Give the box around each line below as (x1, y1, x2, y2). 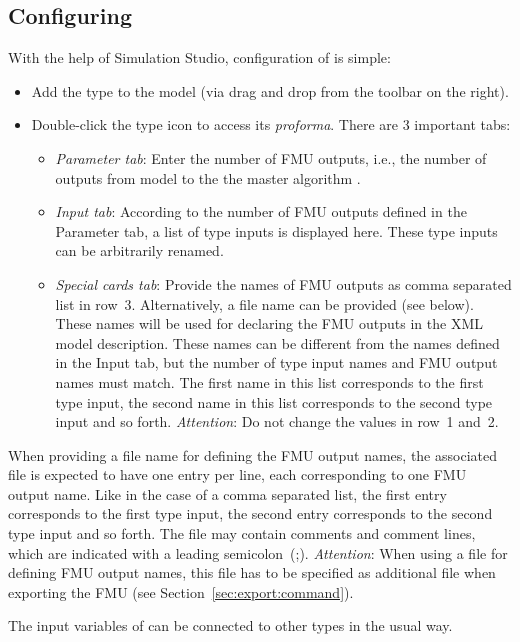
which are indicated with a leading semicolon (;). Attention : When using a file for (8, 542, 508, 563)
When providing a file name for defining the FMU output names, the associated (8, 444, 497, 465)
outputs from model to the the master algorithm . (55, 167, 361, 188)
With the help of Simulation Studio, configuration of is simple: (8, 47, 391, 68)
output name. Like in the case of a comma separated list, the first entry (8, 483, 447, 504)
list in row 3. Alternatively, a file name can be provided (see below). (55, 293, 474, 314)
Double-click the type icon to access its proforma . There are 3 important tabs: (31, 114, 511, 135)
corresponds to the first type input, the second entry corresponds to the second (8, 503, 493, 524)
